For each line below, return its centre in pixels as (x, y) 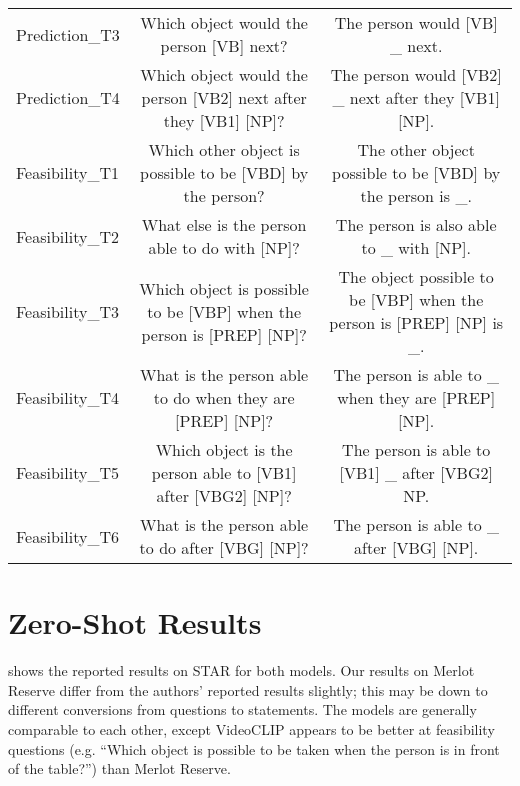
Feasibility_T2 (67, 236)
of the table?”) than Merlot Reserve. (119, 768)
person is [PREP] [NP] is (416, 322)
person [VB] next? (224, 45)
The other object (416, 149)
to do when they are (224, 397)
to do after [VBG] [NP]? (224, 547)
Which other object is (224, 149)
